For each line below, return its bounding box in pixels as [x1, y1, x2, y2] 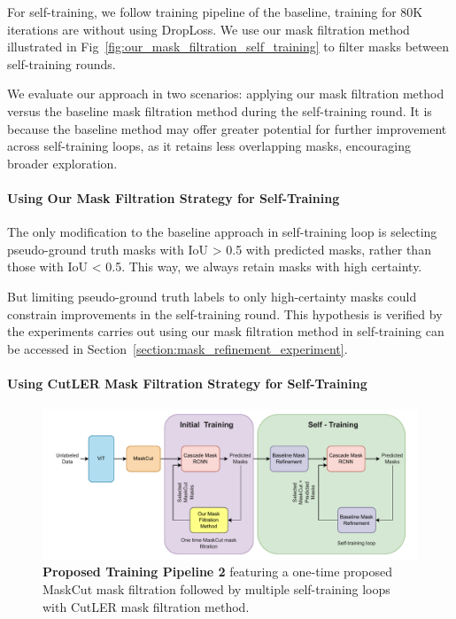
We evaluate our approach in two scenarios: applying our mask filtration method [7, 84, 444, 103]
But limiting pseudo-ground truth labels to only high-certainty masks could [7, 286, 417, 305]
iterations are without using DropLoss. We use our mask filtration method [7, 20, 410, 38]
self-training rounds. [7, 54, 116, 73]
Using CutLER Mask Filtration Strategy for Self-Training [7, 373, 367, 392]
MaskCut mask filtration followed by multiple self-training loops [43, 580, 390, 599]
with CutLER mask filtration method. [43, 597, 250, 615]
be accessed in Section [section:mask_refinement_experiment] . [7, 339, 348, 357]
